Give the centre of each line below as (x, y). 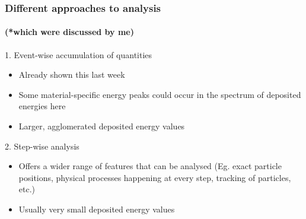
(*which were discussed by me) (69, 32)
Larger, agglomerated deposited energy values (102, 126)
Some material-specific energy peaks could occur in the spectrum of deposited (160, 94)
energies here (42, 106)
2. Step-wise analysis (42, 146)
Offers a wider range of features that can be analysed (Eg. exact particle (150, 166)
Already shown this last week (72, 74)
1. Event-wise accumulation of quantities (79, 54)
